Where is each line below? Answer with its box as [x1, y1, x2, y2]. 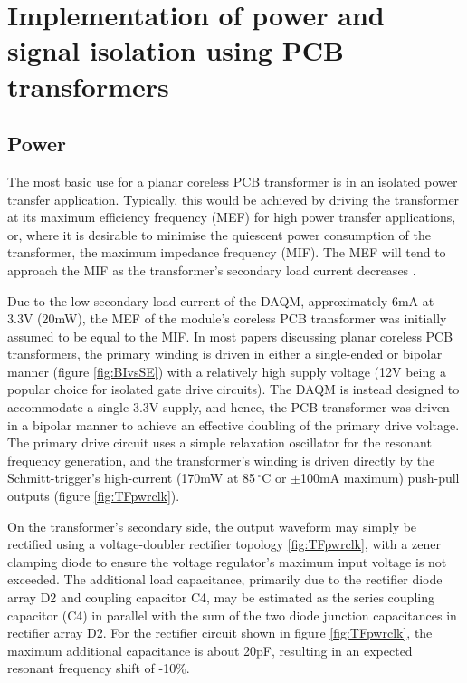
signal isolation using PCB [7, 32, 344, 69]
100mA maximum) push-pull [300, 468, 460, 487]
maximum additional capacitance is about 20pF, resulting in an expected [7, 640, 413, 659]
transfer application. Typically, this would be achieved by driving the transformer [7, 189, 460, 208]
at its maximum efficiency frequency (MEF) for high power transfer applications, [7, 207, 456, 226]
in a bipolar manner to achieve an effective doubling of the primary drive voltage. [7, 415, 460, 434]
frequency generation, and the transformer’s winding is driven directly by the [7, 450, 435, 469]
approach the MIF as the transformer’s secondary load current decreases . [7, 260, 416, 279]
